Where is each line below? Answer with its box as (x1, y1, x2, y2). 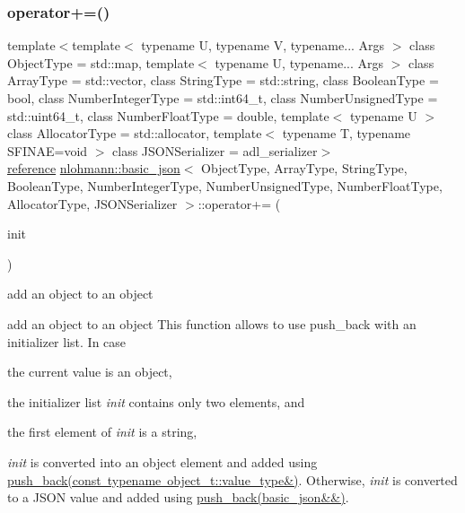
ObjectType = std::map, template (7, 53, 195, 72)
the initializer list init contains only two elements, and (7, 392, 305, 411)
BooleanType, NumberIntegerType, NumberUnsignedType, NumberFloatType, (7, 176, 443, 195)
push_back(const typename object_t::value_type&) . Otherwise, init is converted (7, 470, 458, 489)
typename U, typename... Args (215, 53, 384, 72)
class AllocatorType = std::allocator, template (7, 124, 262, 143)
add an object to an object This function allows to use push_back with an (7, 314, 417, 333)
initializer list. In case (7, 332, 127, 351)
